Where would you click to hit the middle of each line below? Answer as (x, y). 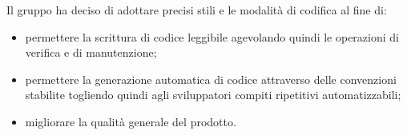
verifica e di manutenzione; (91, 52)
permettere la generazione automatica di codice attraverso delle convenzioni (211, 79)
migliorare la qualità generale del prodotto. (131, 121)
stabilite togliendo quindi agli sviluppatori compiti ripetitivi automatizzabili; (213, 95)
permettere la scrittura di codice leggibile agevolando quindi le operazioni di (212, 36)
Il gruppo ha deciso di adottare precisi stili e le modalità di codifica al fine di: (197, 10)
